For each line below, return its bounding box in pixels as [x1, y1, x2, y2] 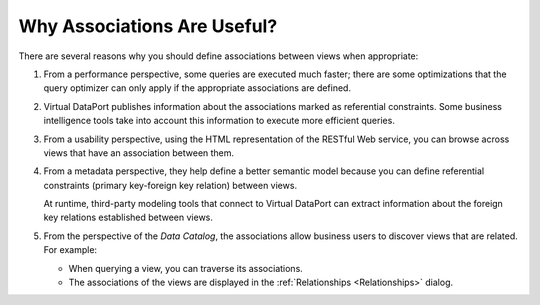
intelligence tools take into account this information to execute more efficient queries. [43, 115, 395, 127]
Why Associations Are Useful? [18, 15, 278, 37]
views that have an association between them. [43, 146, 235, 159]
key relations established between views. [43, 211, 214, 224]
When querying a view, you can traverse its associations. [68, 262, 304, 274]
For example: [43, 244, 98, 256]
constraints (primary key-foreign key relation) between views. [43, 179, 298, 191]
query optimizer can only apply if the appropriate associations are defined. [43, 82, 352, 94]
